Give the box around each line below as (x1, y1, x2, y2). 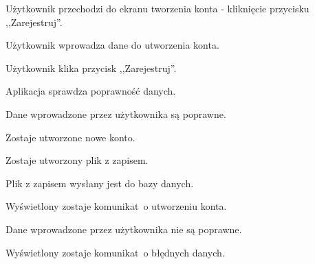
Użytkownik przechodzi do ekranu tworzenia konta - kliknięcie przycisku (6, 1, 309, 15)
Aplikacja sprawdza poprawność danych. (6, 84, 176, 98)
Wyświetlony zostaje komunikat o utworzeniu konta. (6, 199, 227, 213)
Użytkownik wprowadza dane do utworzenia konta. (6, 38, 219, 52)
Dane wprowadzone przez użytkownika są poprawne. (6, 106, 226, 121)
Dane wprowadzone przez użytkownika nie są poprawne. (6, 221, 242, 236)
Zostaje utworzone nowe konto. (6, 130, 135, 144)
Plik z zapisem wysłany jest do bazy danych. (6, 176, 194, 190)
